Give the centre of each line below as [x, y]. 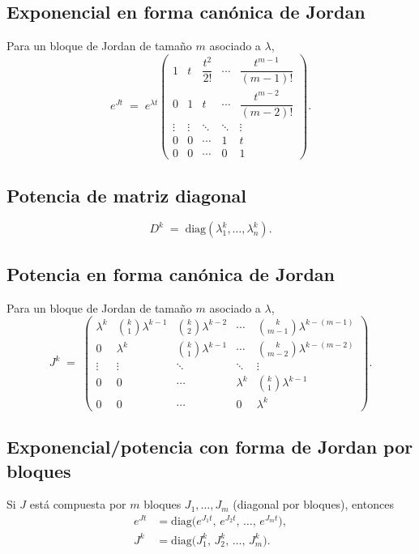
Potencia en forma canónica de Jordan [171, 273]
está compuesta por [78, 504]
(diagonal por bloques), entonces [313, 504]
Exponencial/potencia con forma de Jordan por [210, 447]
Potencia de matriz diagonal [127, 195]
